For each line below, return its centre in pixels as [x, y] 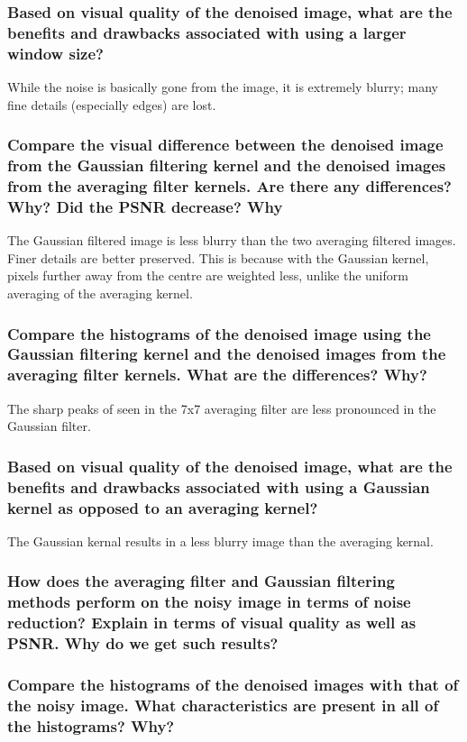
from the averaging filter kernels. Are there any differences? [229, 186]
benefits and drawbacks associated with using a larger [207, 32]
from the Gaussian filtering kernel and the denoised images [227, 165]
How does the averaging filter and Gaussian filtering [201, 581]
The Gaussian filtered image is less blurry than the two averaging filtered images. [232, 240]
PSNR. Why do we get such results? [143, 643]
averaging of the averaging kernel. [100, 293]
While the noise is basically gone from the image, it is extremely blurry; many [223, 87]
